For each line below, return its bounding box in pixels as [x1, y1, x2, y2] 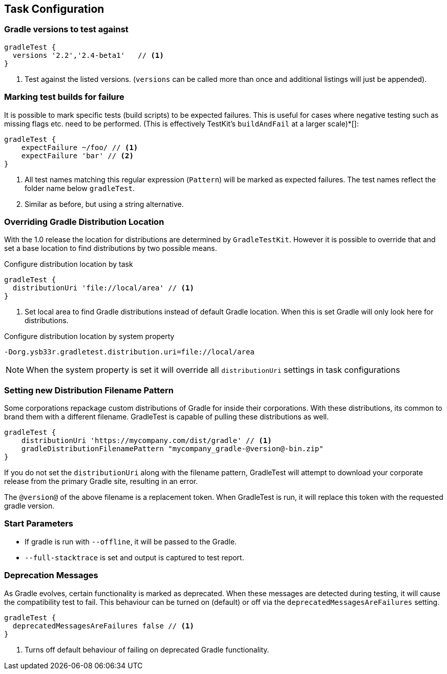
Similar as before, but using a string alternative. [25, 199, 184, 208]
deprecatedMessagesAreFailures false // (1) [12, 621, 194, 630]
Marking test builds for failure [4, 92, 124, 102]
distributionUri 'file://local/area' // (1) [12, 284, 194, 292]
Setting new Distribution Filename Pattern [4, 385, 174, 395]
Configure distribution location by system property [4, 332, 175, 341]
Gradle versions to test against [4, 24, 129, 35]
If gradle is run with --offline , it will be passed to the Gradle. [25, 537, 237, 546]
